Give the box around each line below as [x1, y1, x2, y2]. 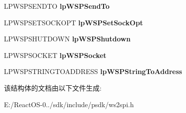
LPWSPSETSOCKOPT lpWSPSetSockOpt [4, 17, 143, 27]
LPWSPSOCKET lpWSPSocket [4, 50, 106, 60]
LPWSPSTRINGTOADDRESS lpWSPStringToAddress [4, 66, 182, 76]
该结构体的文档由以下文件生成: [4, 82, 102, 93]
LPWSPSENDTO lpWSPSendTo [4, 1, 110, 11]
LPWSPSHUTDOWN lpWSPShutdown [4, 34, 131, 44]
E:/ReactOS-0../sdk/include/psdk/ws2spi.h [4, 99, 134, 109]
